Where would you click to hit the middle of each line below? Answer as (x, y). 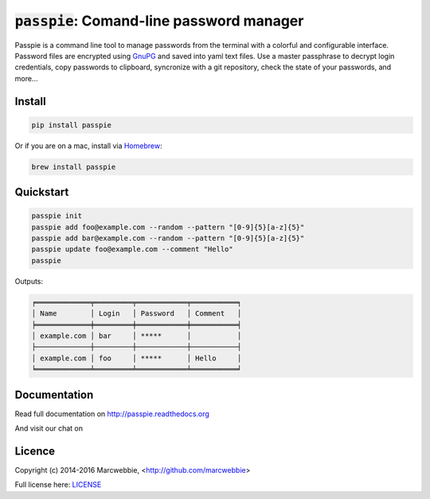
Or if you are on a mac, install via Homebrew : (88, 145)
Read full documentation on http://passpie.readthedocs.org (112, 414)
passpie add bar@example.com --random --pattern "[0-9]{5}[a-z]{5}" (168, 238)
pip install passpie (71, 125)
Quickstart (42, 193)
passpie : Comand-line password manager (159, 21)
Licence (35, 451)
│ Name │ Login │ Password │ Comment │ (137, 314)
